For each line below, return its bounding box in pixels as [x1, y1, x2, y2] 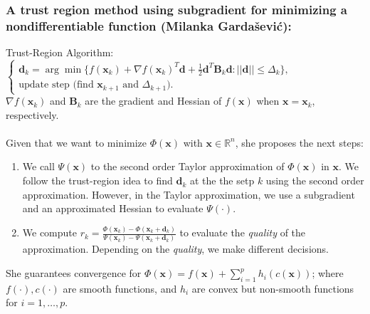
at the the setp [189, 173, 255, 188]
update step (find [18, 80, 94, 90]
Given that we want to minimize [6, 135, 147, 150]
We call [22, 159, 55, 174]
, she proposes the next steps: [235, 135, 364, 150]
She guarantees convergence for [6, 266, 142, 281]
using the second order [265, 173, 364, 188]
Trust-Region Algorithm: [6, 45, 114, 60]
